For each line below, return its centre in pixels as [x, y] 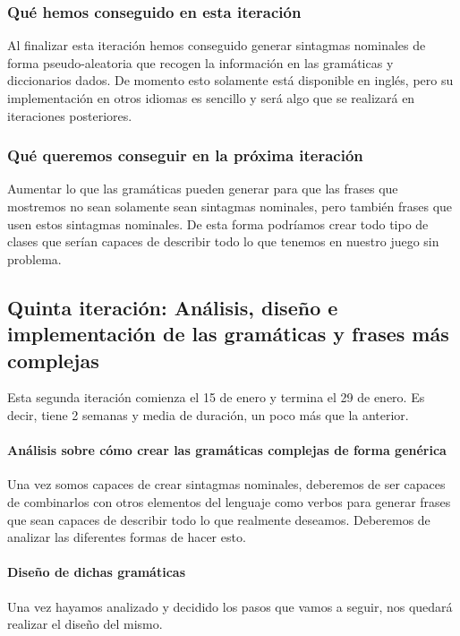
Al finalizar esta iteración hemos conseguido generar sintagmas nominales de [217, 45]
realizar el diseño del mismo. [85, 624]
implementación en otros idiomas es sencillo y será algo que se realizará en [211, 98]
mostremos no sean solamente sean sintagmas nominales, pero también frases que [230, 206]
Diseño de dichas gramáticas [97, 572]
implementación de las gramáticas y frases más [228, 334]
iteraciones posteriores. [70, 115]
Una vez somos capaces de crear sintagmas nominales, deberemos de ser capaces [226, 484]
